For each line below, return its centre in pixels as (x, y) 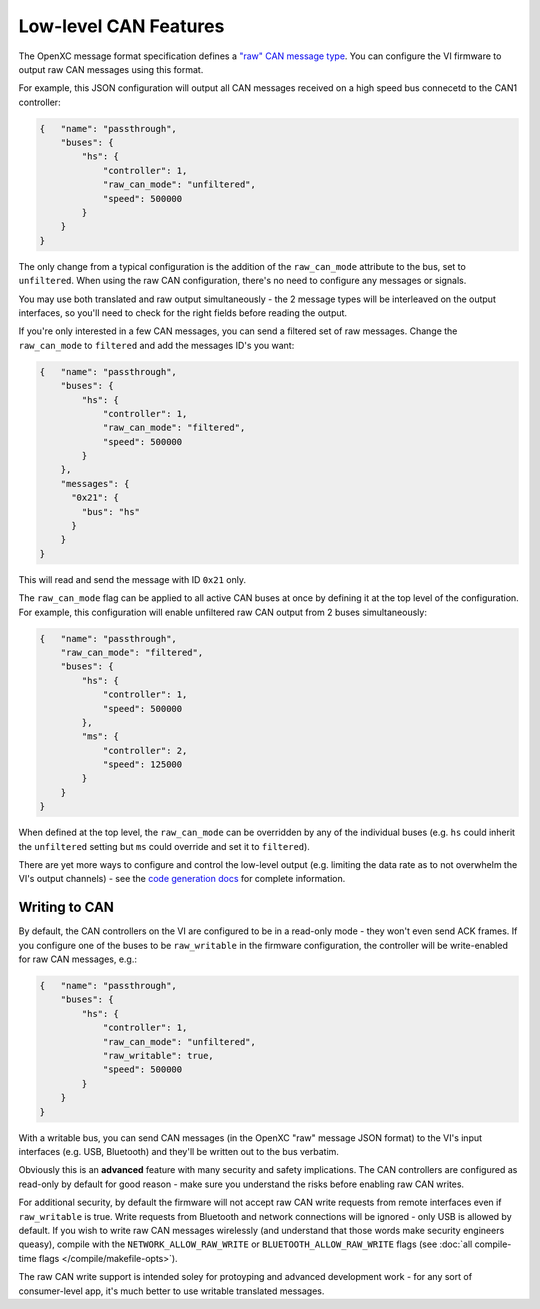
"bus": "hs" (110, 511)
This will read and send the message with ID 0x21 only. (132, 579)
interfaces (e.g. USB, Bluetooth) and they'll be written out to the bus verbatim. (179, 1151)
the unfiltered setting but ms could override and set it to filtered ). (164, 846)
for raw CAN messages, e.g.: (78, 959)
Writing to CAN (66, 907)
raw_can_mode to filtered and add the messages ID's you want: (156, 345)
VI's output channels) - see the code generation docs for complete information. (182, 879)
